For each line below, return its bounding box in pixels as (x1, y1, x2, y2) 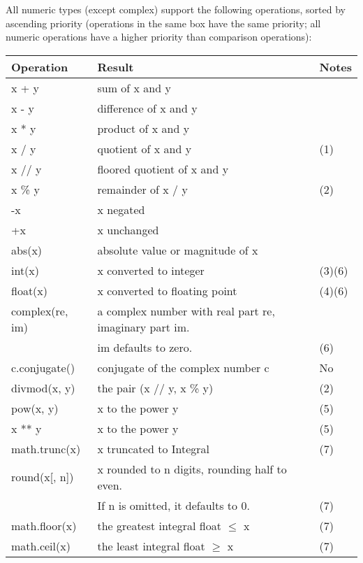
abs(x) (11, 241, 43, 258)
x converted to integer (97, 262, 205, 278)
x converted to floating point (97, 282, 237, 299)
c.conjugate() (11, 359, 75, 376)
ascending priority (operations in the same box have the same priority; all (6, 15, 321, 30)
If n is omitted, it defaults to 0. (97, 497, 250, 513)
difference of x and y (97, 99, 198, 116)
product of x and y (97, 120, 190, 136)
